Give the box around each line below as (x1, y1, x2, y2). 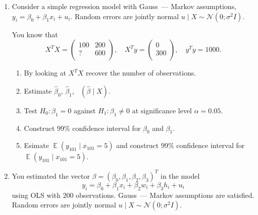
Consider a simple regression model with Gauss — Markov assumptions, (12, 1, 237, 11)
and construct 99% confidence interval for (116, 140, 245, 151)
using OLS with (12, 189, 61, 200)
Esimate (24, 140, 49, 151)
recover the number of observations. (86, 67, 196, 78)
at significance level (132, 105, 192, 115)
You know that (12, 29, 58, 39)
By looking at (24, 67, 67, 78)
